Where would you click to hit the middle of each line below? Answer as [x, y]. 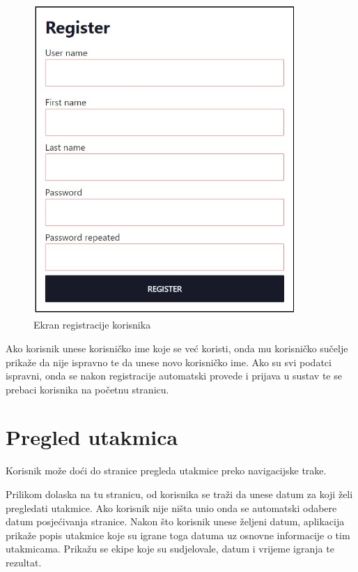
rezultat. [24, 562]
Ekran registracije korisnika [92, 325]
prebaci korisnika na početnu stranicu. [87, 389]
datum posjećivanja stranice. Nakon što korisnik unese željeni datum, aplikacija [175, 521]
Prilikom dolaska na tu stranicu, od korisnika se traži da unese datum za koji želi [179, 494]
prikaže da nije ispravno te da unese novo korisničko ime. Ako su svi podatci [169, 362]
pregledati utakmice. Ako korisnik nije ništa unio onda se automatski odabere [171, 507]
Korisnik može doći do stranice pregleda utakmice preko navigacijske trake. [166, 471]
